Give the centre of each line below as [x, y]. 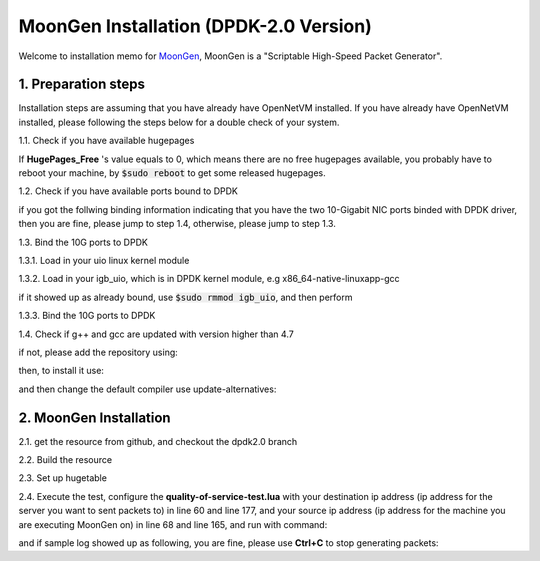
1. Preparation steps [81, 84]
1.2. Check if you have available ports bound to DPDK [128, 191]
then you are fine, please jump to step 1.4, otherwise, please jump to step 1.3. [177, 224]
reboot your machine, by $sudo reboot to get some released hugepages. [172, 173]
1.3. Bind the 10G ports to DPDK [83, 242]
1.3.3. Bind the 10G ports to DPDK [87, 316]
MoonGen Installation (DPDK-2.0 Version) [195, 26]
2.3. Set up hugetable [62, 478]
